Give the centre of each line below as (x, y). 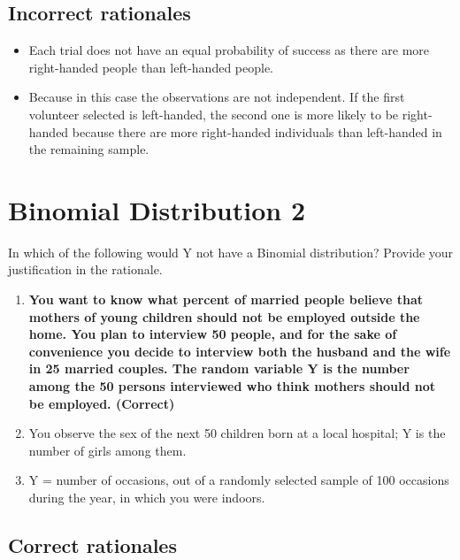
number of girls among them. (107, 450)
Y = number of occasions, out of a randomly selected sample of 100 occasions (239, 480)
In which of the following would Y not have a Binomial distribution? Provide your (231, 252)
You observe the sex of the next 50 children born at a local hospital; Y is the (237, 433)
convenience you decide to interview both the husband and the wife (240, 351)
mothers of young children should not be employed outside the (224, 316)
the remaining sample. (89, 149)
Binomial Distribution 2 (157, 209)
